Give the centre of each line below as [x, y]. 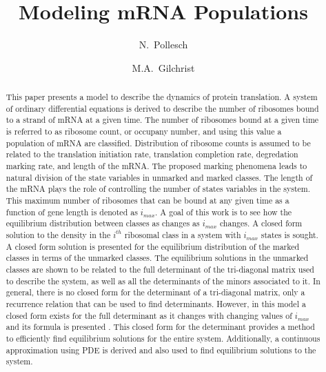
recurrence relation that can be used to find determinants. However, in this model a [156, 303]
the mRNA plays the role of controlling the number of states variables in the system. [158, 189]
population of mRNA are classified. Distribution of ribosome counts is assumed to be [158, 143]
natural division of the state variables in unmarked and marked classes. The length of [159, 177]
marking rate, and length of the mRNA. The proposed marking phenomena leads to [156, 166]
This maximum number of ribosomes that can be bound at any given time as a [147, 200]
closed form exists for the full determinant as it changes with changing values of [149, 315]
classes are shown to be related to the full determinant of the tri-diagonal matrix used [160, 269]
